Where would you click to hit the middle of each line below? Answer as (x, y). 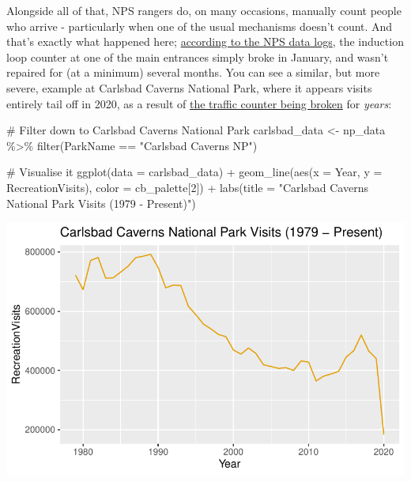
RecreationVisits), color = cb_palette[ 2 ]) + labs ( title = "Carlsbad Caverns (187, 187)
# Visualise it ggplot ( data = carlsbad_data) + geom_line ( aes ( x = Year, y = (194, 172)
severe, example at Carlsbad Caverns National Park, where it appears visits (189, 87)
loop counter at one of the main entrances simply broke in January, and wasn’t (198, 56)
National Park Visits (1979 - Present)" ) (101, 203)
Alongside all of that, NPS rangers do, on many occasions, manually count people (204, 10)
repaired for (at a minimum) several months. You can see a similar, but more (193, 72)
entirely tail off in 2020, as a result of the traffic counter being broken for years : (199, 103)
